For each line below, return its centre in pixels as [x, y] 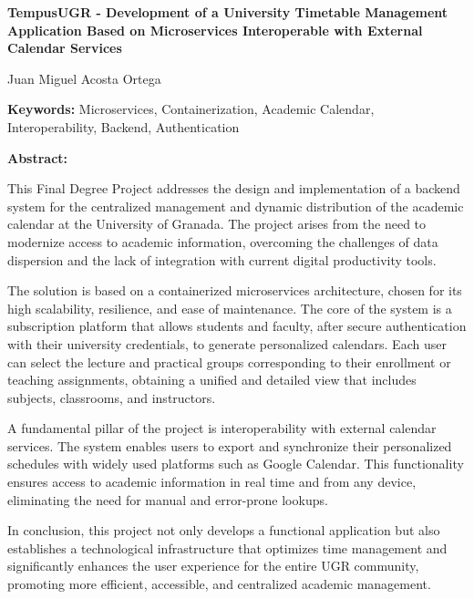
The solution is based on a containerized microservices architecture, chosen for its [235, 290]
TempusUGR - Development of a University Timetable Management [228, 12]
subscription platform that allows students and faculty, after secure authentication [237, 326]
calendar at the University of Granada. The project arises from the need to [217, 224]
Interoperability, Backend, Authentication [124, 126]
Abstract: [38, 157]
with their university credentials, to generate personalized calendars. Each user [227, 343]
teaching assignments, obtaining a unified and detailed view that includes [212, 380]
